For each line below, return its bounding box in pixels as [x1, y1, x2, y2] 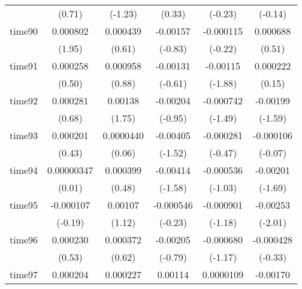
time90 [10, 24, 38, 38]
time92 [10, 94, 38, 107]
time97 [10, 267, 38, 281]
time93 [10, 128, 38, 142]
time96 [10, 233, 38, 246]
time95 [10, 198, 38, 212]
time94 [10, 163, 38, 177]
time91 [10, 59, 38, 73]
